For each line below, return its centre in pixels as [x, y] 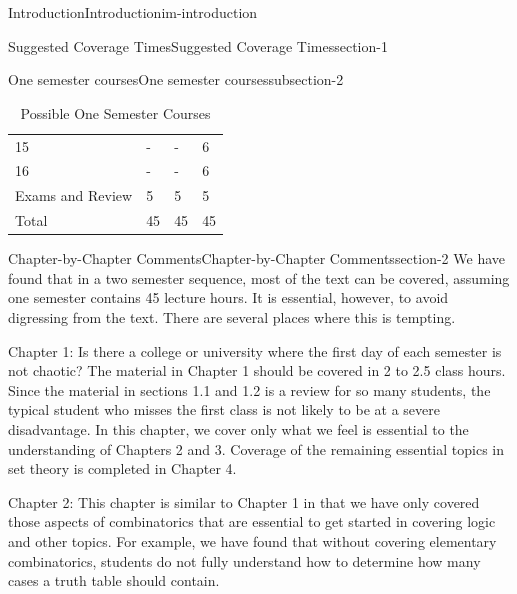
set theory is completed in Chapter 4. [122, 468]
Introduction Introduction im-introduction [133, 12]
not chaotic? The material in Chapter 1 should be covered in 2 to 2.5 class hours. [257, 370]
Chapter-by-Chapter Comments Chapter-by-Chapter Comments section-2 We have [256, 258]
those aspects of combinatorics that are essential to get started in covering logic [252, 521]
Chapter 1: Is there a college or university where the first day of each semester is [255, 350]
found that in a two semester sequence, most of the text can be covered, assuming [259, 277]
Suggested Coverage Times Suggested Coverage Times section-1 [198, 45]
